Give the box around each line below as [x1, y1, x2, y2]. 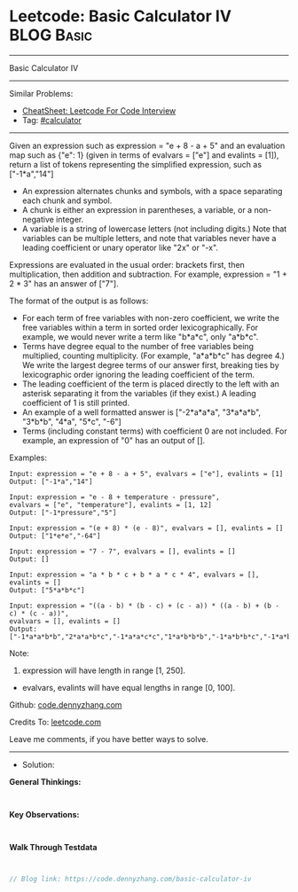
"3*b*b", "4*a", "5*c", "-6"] [21, 416, 122, 426]
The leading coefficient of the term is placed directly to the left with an [21, 379, 279, 389]
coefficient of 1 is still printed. [21, 397, 130, 408]
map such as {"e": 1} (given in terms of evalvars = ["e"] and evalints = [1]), [9, 149, 279, 160]
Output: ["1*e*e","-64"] [9, 531, 101, 540]
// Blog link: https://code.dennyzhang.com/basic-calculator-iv [9, 874, 252, 883]
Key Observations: [9, 809, 80, 819]
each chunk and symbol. [21, 195, 113, 206]
